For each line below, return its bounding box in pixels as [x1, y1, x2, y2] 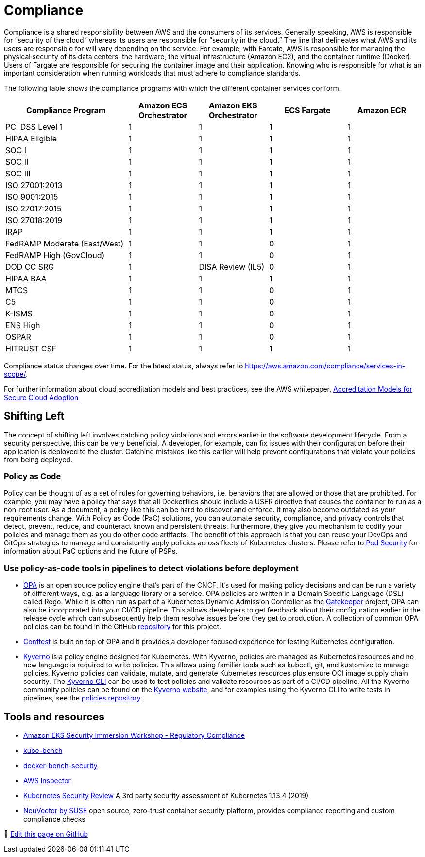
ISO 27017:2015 [5, 203, 62, 213]
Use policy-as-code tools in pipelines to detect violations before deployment [4, 563, 299, 573]
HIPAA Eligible [5, 133, 57, 143]
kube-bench [23, 746, 63, 754]
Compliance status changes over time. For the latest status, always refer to [4, 361, 243, 370]
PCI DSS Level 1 [5, 122, 63, 132]
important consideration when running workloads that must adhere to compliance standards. [4, 69, 301, 77]
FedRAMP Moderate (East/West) [5, 238, 124, 248]
